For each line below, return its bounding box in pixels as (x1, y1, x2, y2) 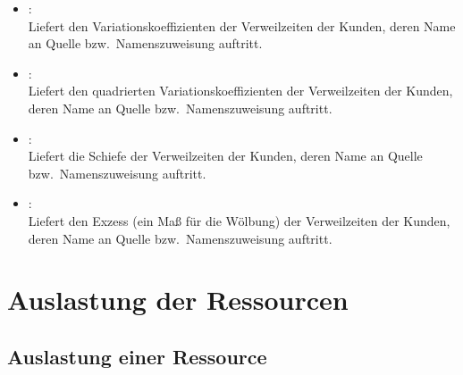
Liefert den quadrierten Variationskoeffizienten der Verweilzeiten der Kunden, (28, 81, 453, 100)
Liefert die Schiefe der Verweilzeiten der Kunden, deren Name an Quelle (28, 146, 423, 165)
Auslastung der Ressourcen (7, 281, 349, 318)
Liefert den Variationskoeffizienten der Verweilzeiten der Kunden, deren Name (28, 16, 456, 35)
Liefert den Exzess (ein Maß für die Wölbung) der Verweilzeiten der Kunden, (28, 211, 450, 229)
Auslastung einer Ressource (7, 342, 267, 370)
